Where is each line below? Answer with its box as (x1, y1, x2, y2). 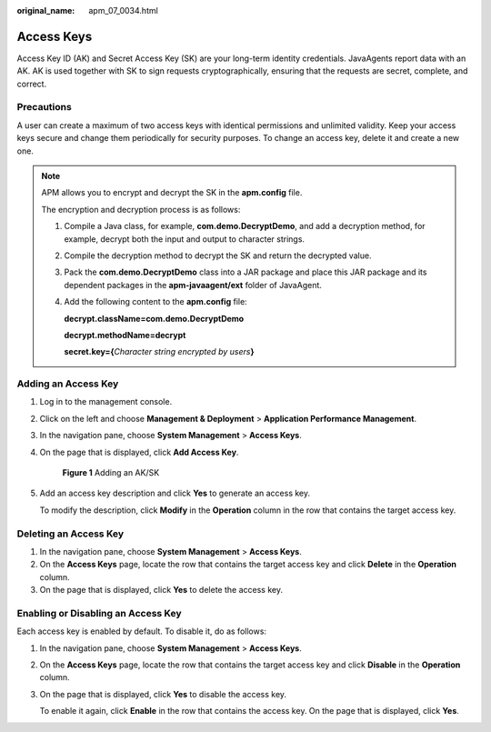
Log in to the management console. (39, 396, 173, 407)
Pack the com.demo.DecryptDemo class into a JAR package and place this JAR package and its (64, 266, 427, 277)
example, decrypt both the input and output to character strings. (64, 233, 305, 245)
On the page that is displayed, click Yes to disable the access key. (39, 688, 286, 699)
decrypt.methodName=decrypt (64, 329, 186, 340)
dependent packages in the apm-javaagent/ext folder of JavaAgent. (64, 279, 323, 290)
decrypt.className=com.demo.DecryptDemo (64, 313, 245, 324)
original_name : (16, 5, 75, 15)
